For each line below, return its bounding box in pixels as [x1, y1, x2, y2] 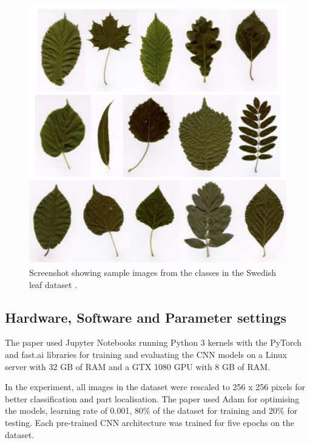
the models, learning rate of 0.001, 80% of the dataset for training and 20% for [5, 404, 298, 417]
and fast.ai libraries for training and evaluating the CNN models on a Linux [5, 348, 287, 361]
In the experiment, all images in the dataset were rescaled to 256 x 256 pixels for [5, 380, 306, 393]
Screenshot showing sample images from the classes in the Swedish [29, 266, 277, 279]
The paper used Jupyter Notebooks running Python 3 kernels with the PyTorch [5, 336, 302, 349]
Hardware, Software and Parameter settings [5, 307, 287, 326]
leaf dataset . [29, 278, 78, 290]
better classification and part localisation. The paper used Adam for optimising [5, 392, 300, 405]
